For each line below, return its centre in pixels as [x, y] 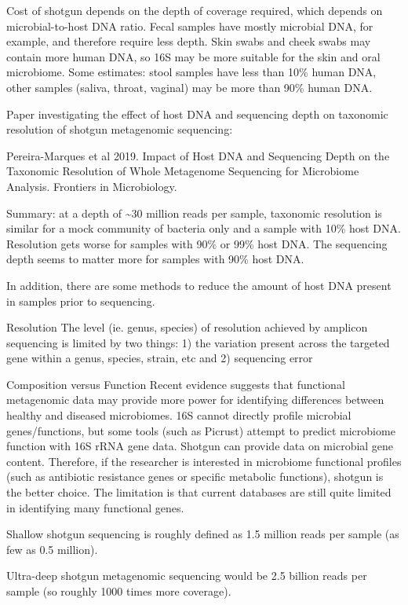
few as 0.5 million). [52, 549]
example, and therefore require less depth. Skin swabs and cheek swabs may [189, 41]
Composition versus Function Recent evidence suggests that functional [176, 384]
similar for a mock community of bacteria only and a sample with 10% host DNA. [204, 228]
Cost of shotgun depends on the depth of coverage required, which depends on [195, 10]
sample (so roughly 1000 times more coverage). [119, 591]
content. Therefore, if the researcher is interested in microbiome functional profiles [204, 461]
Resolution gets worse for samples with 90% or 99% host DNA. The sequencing [197, 243]
